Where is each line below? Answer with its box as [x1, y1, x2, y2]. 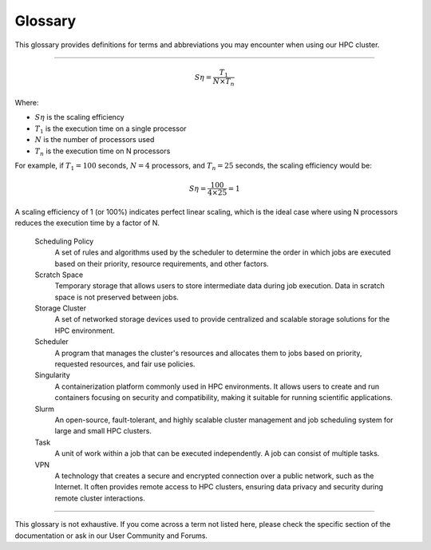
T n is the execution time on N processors [34, 146, 171, 157]
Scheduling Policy [34, 236, 94, 246]
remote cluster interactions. [54, 493, 145, 503]
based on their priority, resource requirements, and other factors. [54, 259, 269, 268]
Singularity [34, 370, 71, 380]
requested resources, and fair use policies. [54, 359, 196, 369]
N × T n [212, 77, 235, 88]
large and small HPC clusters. [54, 426, 152, 436]
